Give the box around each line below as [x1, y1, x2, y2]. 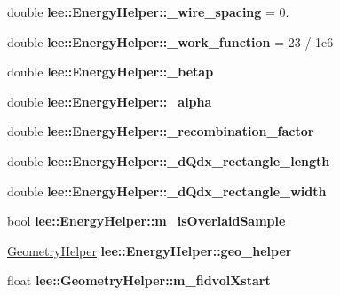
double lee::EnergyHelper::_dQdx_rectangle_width [7, 181, 327, 200]
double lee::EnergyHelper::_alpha [7, 92, 212, 110]
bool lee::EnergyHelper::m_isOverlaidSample [7, 211, 286, 230]
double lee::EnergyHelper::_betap [7, 62, 214, 81]
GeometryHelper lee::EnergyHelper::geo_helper [7, 241, 292, 259]
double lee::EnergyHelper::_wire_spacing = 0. [7, 3, 289, 20]
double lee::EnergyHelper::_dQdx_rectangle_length [7, 151, 330, 170]
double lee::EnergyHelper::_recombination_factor [7, 122, 314, 140]
